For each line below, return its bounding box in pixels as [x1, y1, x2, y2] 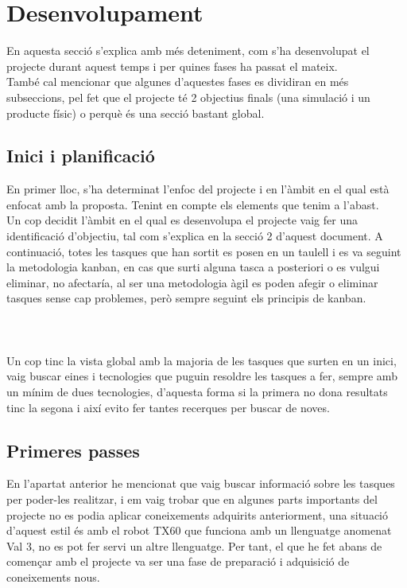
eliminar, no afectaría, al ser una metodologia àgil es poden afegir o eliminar [6, 274, 378, 290]
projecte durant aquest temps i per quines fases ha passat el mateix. [6, 57, 338, 74]
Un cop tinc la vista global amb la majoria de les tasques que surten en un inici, [6, 352, 397, 368]
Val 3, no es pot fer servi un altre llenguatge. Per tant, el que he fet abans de [6, 537, 382, 554]
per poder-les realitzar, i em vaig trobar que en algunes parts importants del [6, 491, 378, 507]
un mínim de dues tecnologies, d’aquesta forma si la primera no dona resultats [6, 384, 388, 400]
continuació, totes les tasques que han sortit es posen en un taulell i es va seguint [6, 243, 401, 259]
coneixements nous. [6, 568, 100, 585]
